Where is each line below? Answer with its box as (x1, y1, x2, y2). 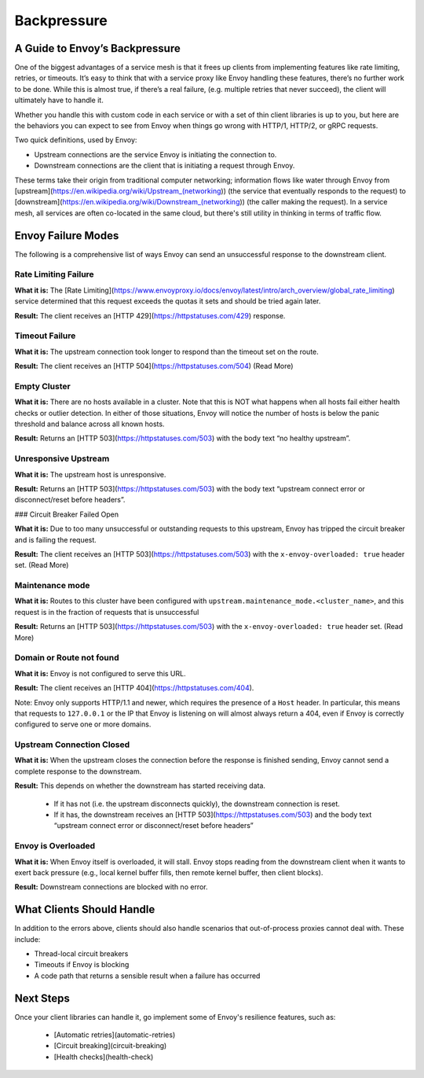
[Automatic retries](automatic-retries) (53, 1030, 176, 1039)
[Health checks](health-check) (53, 1052, 154, 1061)
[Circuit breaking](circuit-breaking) (53, 1041, 167, 1050)
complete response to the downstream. (14, 767, 142, 776)
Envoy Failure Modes (14, 229, 119, 242)
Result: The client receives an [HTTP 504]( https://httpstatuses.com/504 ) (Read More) (14, 362, 294, 371)
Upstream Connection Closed (14, 739, 130, 750)
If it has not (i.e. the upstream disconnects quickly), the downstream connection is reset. (53, 799, 341, 808)
